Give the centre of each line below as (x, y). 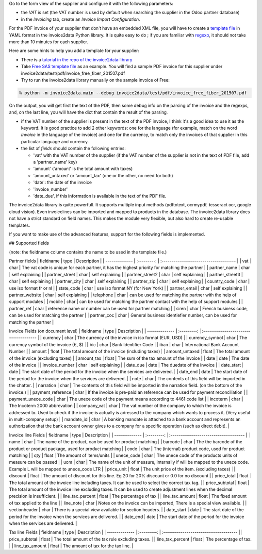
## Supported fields (29, 243)
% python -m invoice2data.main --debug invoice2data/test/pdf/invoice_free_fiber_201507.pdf (133, 93)
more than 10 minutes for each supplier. (49, 42)
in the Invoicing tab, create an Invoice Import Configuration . (81, 19)
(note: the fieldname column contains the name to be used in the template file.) (88, 252)
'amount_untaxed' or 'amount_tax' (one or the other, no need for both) (103, 175)
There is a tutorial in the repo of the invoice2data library (77, 59)
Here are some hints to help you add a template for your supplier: (74, 50)
